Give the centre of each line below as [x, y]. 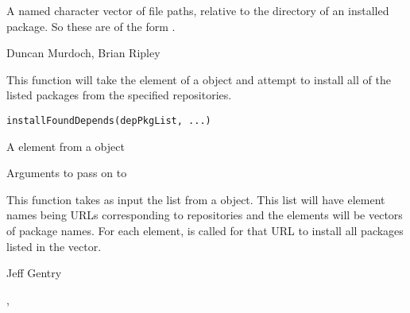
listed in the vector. [54, 246]
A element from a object [66, 146]
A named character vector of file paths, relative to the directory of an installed [198, 10]
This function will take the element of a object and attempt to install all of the [199, 79]
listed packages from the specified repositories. [119, 95]
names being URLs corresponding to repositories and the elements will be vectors [205, 215]
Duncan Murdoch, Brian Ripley [83, 53]
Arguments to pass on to [67, 173]
